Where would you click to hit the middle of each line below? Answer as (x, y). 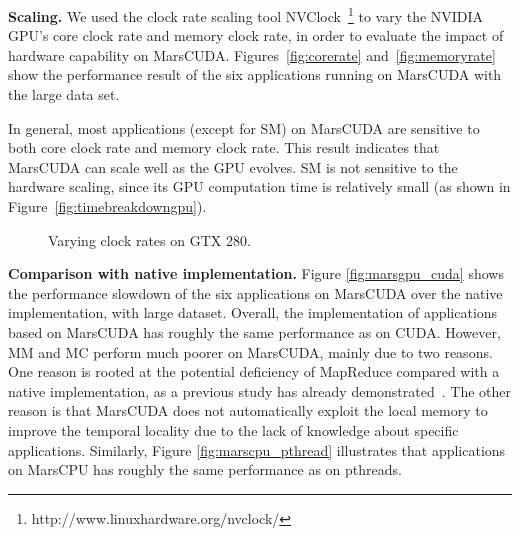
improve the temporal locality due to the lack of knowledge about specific (233, 429)
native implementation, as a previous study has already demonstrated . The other (259, 390)
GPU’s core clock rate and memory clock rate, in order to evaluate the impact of (256, 35)
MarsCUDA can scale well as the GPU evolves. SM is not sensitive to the (233, 166)
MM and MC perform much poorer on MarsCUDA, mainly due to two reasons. (250, 351)
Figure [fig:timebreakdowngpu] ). (107, 206)
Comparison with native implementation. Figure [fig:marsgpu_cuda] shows (256, 273)
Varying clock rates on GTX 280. (149, 239)
